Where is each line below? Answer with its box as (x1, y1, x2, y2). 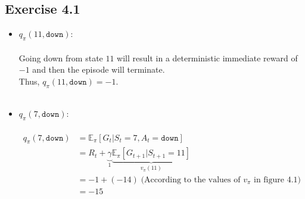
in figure (254, 175, 285, 184)
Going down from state (18, 51, 103, 64)
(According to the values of (141, 175, 241, 184)
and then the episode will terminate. (32, 63, 165, 76)
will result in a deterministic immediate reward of (117, 51, 298, 64)
